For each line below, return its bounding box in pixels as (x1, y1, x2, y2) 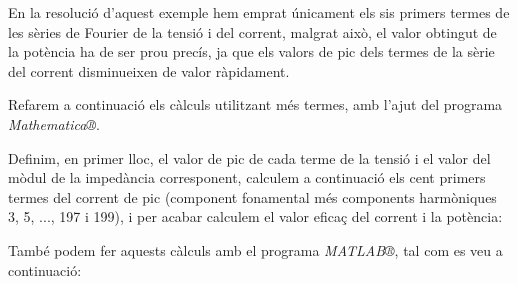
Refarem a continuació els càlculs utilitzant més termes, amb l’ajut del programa (8, 94, 503, 115)
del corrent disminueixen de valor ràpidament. (8, 60, 290, 81)
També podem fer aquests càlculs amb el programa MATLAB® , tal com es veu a (8, 239, 503, 260)
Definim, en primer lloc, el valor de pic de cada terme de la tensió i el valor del (8, 147, 491, 168)
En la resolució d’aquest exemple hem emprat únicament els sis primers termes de (8, 2, 510, 22)
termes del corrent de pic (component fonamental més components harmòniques (8, 186, 497, 207)
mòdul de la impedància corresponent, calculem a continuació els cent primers (8, 167, 486, 188)
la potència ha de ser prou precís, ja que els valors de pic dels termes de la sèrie (8, 41, 495, 62)
